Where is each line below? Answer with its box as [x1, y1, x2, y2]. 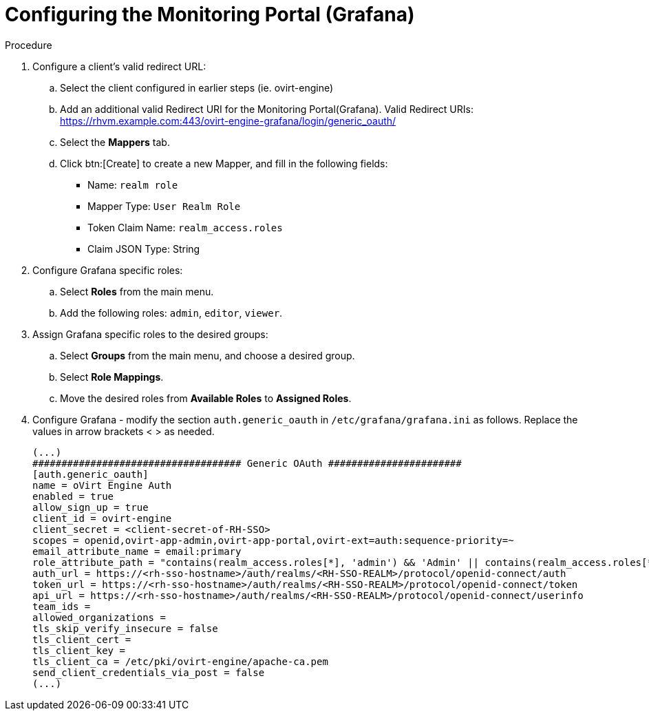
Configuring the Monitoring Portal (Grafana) [5, 3, 415, 26]
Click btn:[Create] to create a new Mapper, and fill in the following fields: [60, 157, 388, 169]
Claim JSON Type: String [87, 242, 200, 255]
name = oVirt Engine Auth [32, 479, 172, 491]
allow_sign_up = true [32, 501, 149, 513]
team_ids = [32, 600, 91, 612]
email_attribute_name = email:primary [32, 545, 242, 557]
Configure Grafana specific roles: [32, 264, 183, 276]
